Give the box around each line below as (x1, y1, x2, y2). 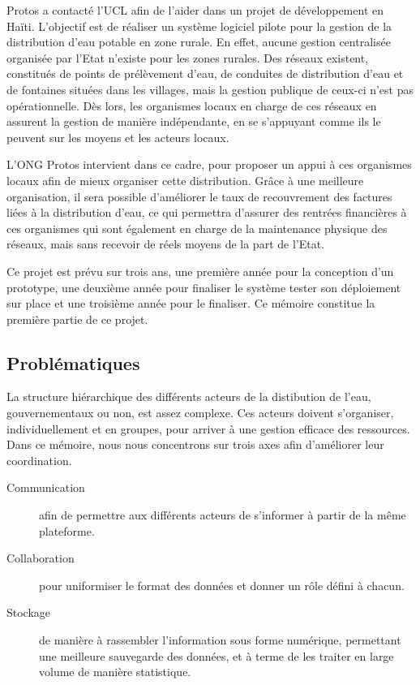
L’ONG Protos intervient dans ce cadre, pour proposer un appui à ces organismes (6, 156, 412, 173)
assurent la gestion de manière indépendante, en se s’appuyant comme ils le (6, 113, 381, 130)
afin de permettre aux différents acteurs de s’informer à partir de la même (39, 506, 406, 523)
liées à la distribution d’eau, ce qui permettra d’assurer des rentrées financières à (6, 204, 407, 221)
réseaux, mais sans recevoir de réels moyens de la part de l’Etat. (6, 235, 325, 252)
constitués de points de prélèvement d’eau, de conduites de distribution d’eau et (6, 65, 404, 82)
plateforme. (39, 522, 95, 539)
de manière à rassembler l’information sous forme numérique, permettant (39, 631, 401, 648)
